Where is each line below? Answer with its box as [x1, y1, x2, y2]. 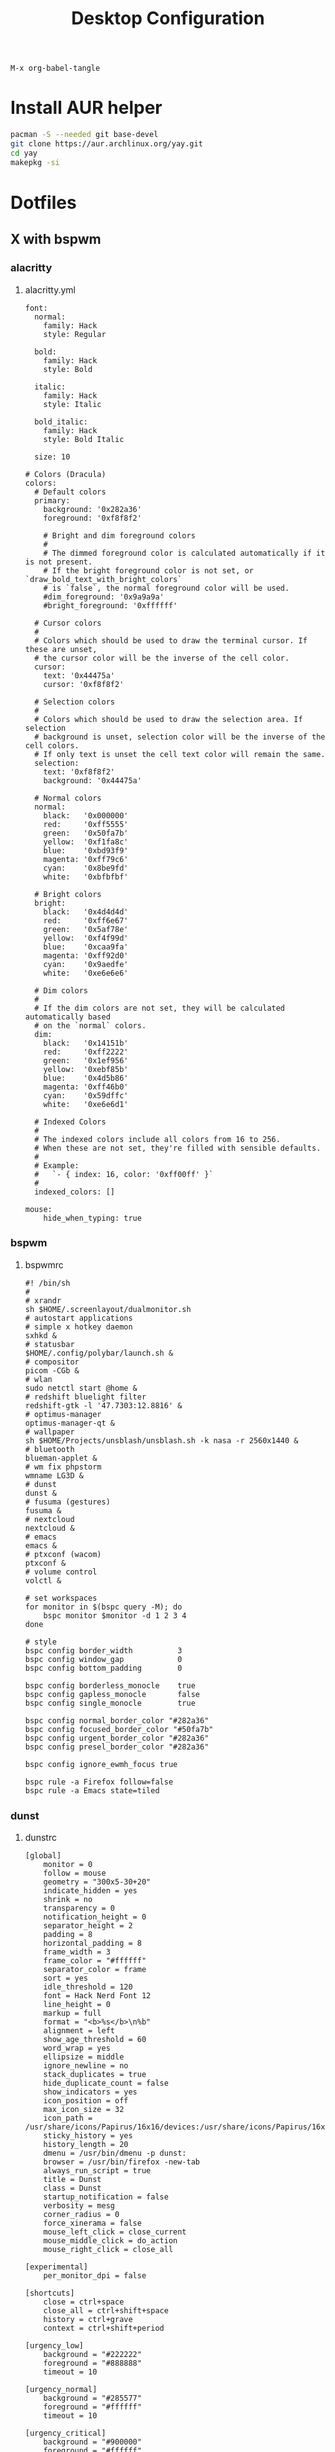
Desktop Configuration [71, 7, 265, 30]
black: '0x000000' [43, 810, 129, 821]
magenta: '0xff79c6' [43, 854, 129, 864]
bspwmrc [24, 1258, 64, 1271]
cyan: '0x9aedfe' [43, 959, 129, 969]
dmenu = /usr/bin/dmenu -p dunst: [43, 2148, 187, 2159]
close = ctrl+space [43, 2297, 125, 2307]
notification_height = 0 [43, 1912, 147, 1922]
